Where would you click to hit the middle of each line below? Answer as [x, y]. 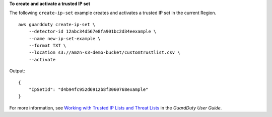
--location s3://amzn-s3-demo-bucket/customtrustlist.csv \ [105, 52]
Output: [17, 71]
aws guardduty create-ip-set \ [57, 24]
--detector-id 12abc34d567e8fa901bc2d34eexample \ [92, 32]
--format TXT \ [47, 45]
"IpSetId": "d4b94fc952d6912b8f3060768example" [88, 89]
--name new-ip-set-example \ [64, 38]
